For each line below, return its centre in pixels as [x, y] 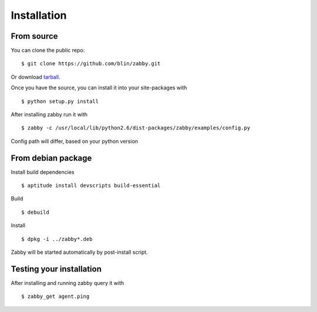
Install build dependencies [43, 172]
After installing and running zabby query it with [68, 283]
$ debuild [35, 212]
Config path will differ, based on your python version [74, 141]
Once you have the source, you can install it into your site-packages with [99, 88]
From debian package [51, 158]
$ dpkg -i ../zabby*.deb [57, 239]
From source [34, 36]
